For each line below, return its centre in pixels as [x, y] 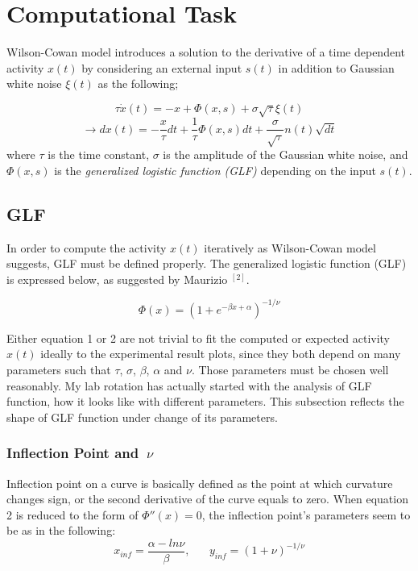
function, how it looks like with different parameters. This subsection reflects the [205, 401]
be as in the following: [61, 530]
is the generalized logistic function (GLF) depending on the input [215, 170]
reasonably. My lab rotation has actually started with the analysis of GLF [189, 385]
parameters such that [59, 369]
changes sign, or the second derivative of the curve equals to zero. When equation [207, 499]
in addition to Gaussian [336, 67]
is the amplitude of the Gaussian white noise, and [286, 154]
